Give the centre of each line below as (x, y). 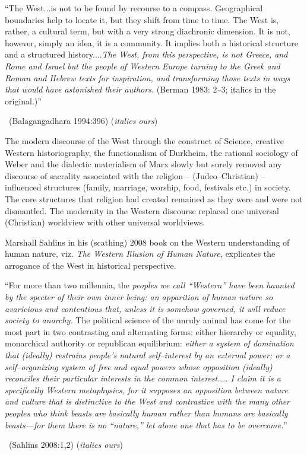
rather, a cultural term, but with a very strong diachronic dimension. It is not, (148, 31)
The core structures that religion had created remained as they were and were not (154, 198)
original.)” (23, 101)
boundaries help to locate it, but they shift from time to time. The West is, (142, 19)
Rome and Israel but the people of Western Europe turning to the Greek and (143, 66)
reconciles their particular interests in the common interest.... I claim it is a (143, 378)
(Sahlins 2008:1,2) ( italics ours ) (66, 445)
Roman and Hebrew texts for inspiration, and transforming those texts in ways (148, 77)
